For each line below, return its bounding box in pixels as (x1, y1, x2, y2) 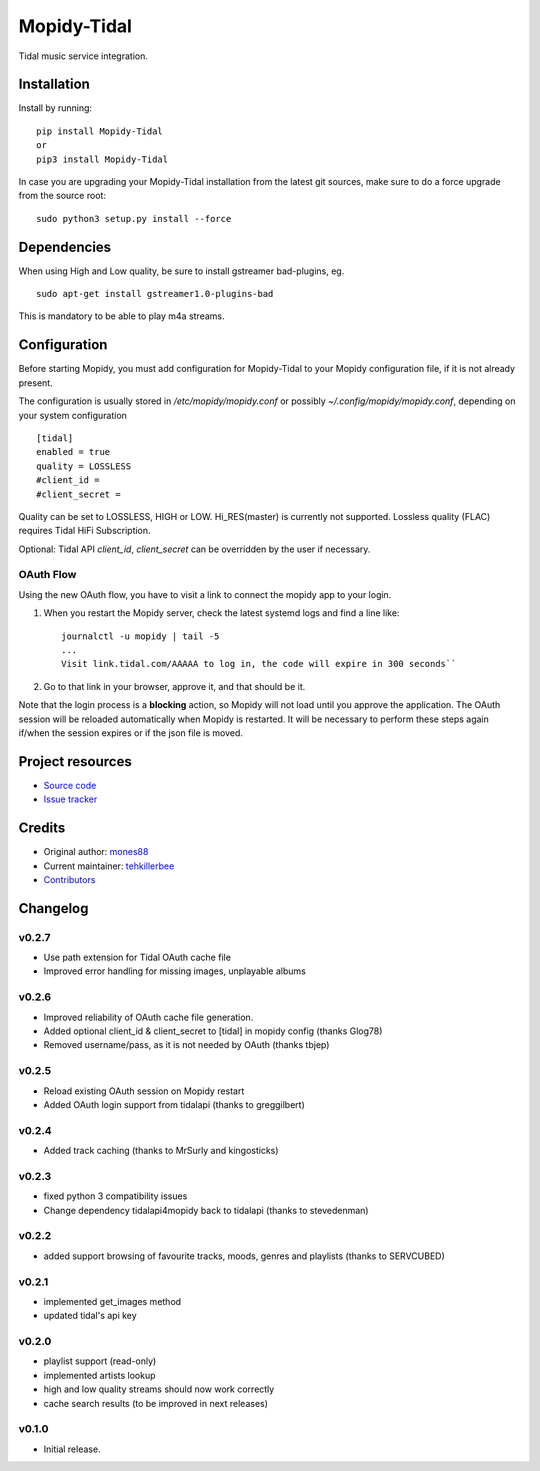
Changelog (18, 900, 89, 917)
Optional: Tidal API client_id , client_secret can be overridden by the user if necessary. (18, 543, 371, 555)
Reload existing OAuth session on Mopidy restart (43, 1085, 245, 1097)
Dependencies (18, 238, 112, 255)
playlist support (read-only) (43, 1355, 157, 1367)
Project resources (18, 753, 132, 770)
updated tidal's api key (43, 1310, 137, 1322)
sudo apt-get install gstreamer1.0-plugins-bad (36, 288, 274, 300)
